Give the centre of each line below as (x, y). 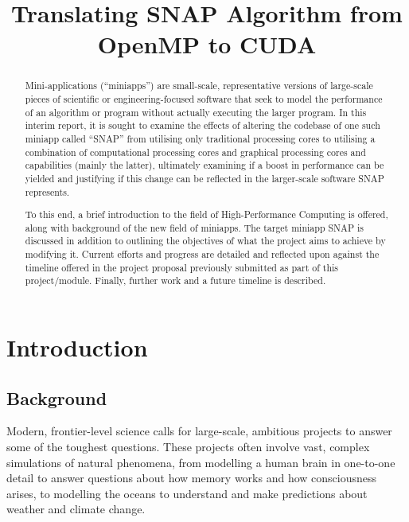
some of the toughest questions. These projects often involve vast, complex (188, 447)
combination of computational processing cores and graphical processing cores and (195, 152)
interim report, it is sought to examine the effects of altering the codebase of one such (203, 125)
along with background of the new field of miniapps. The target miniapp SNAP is (194, 227)
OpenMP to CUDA (207, 44)
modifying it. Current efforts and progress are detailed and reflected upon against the (202, 254)
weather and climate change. (76, 509)
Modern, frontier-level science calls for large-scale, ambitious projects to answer (199, 431)
